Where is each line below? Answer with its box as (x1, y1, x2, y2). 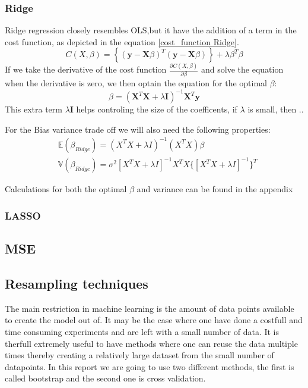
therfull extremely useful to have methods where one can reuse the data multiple (5, 337, 298, 349)
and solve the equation (201, 63, 284, 76)
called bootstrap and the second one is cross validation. (5, 372, 206, 384)
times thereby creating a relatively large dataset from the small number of (5, 349, 274, 361)
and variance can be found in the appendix (136, 183, 293, 195)
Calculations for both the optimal (5, 183, 127, 195)
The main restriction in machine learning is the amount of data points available (5, 302, 294, 314)
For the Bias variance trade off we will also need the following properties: (5, 123, 271, 135)
